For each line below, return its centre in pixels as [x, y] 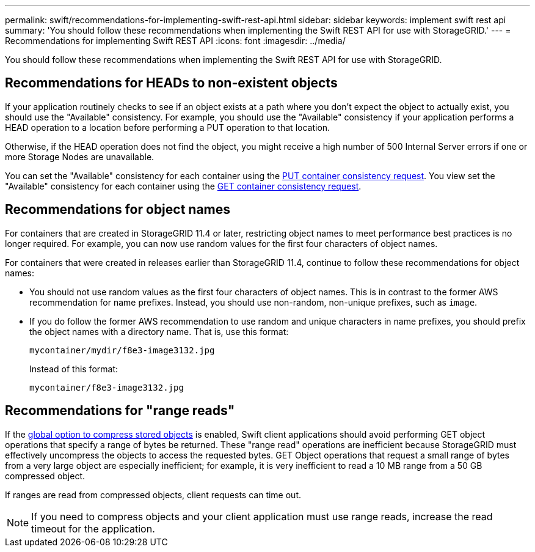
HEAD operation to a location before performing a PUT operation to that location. [168, 127]
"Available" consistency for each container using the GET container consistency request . [183, 186]
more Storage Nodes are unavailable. [80, 156]
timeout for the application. [93, 528]
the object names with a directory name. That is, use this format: [159, 331]
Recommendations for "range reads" [120, 411]
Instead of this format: [74, 369]
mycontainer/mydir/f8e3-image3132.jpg [122, 350]
